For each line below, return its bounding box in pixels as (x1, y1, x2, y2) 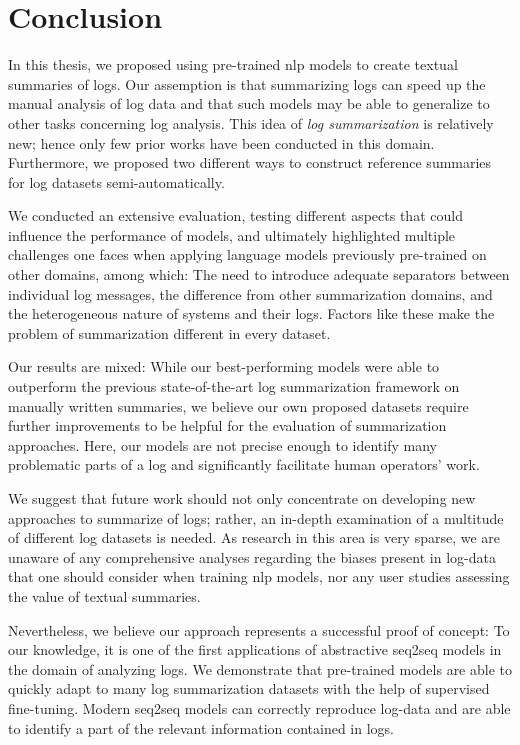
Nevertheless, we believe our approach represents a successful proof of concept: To (8, 619, 510, 640)
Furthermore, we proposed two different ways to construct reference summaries (8, 152, 492, 173)
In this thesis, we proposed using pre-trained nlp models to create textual (8, 54, 458, 75)
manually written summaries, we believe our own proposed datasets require (8, 395, 469, 416)
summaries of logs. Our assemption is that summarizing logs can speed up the (8, 73, 486, 94)
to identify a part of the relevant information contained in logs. (8, 717, 395, 738)
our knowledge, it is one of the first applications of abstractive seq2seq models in (8, 639, 502, 660)
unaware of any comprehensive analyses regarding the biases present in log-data (8, 546, 496, 567)
